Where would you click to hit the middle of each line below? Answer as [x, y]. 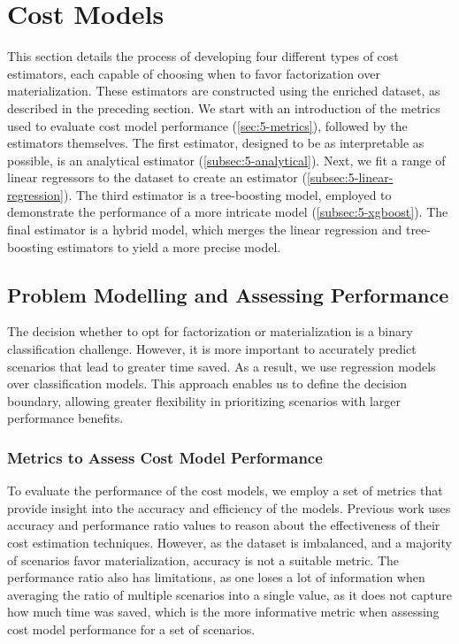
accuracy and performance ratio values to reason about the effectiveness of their [224, 525]
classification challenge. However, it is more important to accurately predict [212, 349]
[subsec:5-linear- [350, 177]
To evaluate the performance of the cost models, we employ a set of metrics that [225, 491]
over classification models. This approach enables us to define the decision [207, 383]
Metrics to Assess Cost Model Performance [165, 457]
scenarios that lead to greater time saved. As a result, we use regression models [222, 366]
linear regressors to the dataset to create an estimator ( [157, 177]
